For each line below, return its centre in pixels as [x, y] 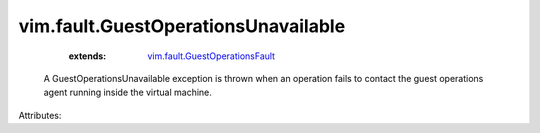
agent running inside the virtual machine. [127, 92]
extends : [87, 56]
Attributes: [40, 115]
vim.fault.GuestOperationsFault [211, 56]
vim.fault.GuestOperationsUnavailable [182, 26]
